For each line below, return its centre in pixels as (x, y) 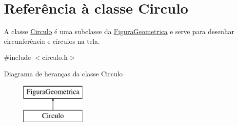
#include (18, 57)
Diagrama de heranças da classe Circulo (63, 73)
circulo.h (55, 57)
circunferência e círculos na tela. (52, 41)
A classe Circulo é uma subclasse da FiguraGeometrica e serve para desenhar (119, 31)
